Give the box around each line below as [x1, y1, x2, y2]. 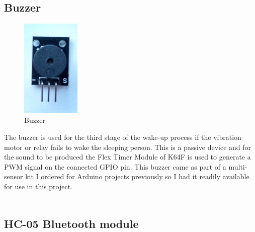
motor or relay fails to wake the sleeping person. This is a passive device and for [4, 141, 251, 152]
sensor [4, 171, 23, 182]
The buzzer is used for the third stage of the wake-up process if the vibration [4, 132, 241, 142]
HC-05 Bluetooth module [4, 215, 139, 231]
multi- [228, 161, 247, 172]
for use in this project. [4, 181, 72, 191]
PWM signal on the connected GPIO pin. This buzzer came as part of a [4, 161, 226, 172]
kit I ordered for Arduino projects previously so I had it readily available [25, 171, 249, 182]
